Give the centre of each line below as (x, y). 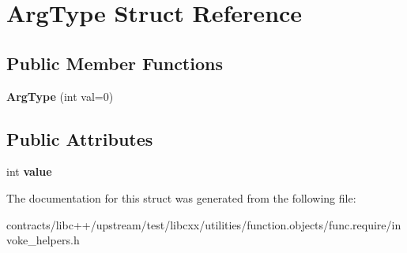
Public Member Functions (115, 63)
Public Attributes (80, 138)
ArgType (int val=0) (60, 96)
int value (29, 171)
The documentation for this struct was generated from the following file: (181, 197)
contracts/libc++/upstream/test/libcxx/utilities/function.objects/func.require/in (204, 224)
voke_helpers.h (43, 240)
